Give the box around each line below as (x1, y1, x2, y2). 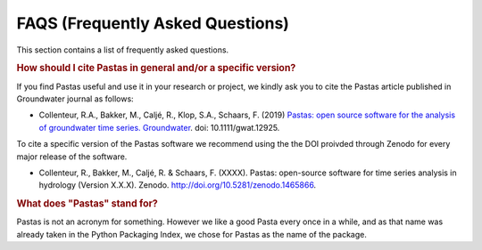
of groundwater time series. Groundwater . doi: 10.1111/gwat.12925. (38, 122, 280, 133)
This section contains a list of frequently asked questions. (16, 44, 229, 55)
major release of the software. (16, 151, 128, 162)
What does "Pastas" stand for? (16, 198, 158, 210)
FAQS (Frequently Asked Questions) (16, 13, 290, 33)
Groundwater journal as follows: (16, 93, 134, 104)
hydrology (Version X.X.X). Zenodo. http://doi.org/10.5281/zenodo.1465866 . (38, 180, 317, 190)
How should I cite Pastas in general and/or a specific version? (16, 62, 296, 75)
